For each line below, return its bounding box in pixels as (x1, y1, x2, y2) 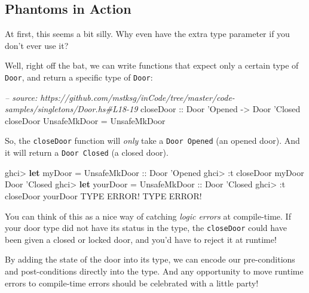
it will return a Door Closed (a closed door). (5, 146, 169, 159)
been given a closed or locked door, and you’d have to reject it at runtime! (5, 233, 277, 245)
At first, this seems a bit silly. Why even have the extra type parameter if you (5, 27, 290, 40)
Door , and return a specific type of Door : (5, 70, 153, 83)
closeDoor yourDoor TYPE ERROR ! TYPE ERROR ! (5, 189, 202, 202)
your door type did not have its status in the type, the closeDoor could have (5, 221, 287, 234)
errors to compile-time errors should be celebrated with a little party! (5, 276, 259, 289)
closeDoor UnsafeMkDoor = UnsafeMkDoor (5, 114, 166, 127)
